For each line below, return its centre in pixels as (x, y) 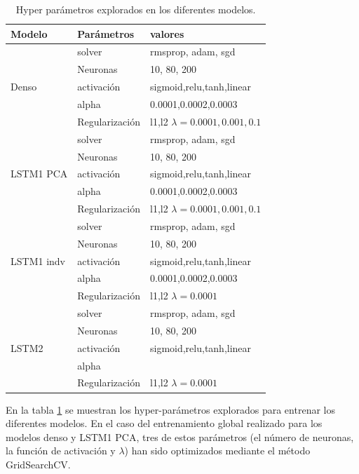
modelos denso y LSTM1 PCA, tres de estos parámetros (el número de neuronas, (180, 436)
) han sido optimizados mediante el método (217, 451)
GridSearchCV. (38, 464)
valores (167, 33)
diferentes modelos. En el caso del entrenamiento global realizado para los (164, 423)
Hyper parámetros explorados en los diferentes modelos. (136, 9)
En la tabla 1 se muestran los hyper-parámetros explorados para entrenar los (170, 409)
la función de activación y (61, 451)
